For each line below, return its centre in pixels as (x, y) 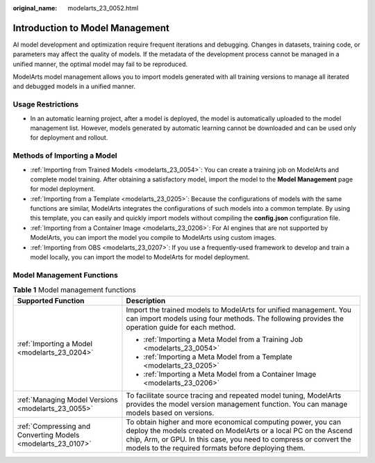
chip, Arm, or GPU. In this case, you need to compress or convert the (239, 439)
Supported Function (51, 300)
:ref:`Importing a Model (55, 343)
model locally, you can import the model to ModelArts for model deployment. (140, 257)
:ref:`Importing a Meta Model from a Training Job (223, 339)
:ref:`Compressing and (54, 426)
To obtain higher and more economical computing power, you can (234, 422)
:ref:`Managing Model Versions (67, 400)
